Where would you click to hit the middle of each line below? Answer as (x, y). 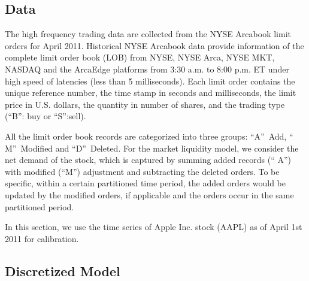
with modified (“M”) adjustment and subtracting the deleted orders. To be (142, 171)
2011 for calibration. (42, 238)
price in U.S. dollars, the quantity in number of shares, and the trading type (145, 104)
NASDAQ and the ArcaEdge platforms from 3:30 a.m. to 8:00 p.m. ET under (147, 69)
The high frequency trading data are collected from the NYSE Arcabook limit (148, 34)
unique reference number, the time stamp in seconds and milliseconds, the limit (151, 93)
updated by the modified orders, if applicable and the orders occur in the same (149, 194)
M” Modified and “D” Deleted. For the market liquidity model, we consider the (152, 148)
